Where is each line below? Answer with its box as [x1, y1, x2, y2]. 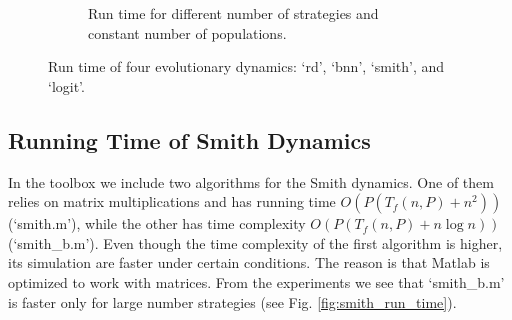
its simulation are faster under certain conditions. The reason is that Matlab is [8, 252, 490, 273]
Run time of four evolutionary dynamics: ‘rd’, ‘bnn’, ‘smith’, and [48, 56, 445, 77]
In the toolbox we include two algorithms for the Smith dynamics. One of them [8, 171, 494, 192]
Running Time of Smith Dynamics [8, 124, 371, 155]
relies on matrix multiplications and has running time [8, 191, 336, 212]
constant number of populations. [88, 22, 287, 43]
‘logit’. [48, 75, 85, 96]
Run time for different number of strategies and [88, 3, 379, 23]
